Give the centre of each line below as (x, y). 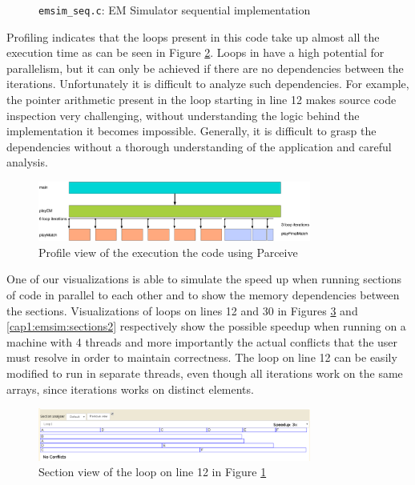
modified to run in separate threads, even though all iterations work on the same (205, 373)
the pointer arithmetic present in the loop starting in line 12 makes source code (201, 100)
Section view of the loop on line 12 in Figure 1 (153, 472)
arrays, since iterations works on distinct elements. (130, 389)
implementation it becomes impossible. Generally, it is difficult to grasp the (191, 131)
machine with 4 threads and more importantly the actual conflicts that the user (202, 341)
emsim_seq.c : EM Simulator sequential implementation (175, 10)
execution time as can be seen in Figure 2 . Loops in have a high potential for (195, 52)
